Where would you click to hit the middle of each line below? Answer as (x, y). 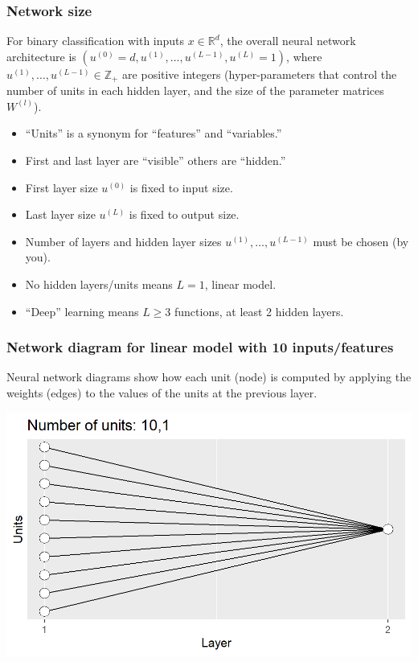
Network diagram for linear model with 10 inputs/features (200, 347)
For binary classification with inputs (96, 41)
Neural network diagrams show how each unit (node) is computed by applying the (209, 377)
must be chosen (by (361, 241)
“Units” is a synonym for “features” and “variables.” (154, 133)
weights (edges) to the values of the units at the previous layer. (162, 393)
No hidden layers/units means (99, 284)
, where (304, 56)
